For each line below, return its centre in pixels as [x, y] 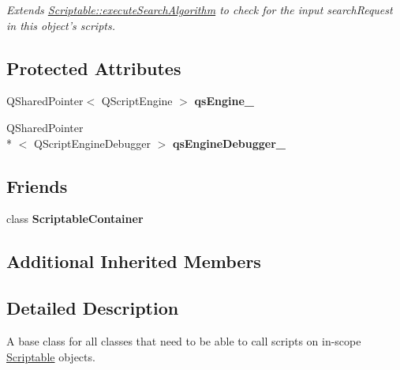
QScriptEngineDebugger [92, 143]
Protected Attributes [94, 68]
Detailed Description [93, 308]
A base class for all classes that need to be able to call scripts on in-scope [184, 340]
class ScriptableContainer [75, 219]
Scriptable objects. [51, 356]
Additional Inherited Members [134, 261]
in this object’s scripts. [61, 25]
